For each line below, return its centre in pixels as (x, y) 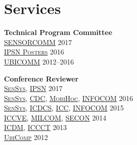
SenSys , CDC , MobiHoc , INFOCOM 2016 (69, 98)
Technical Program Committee (58, 32)
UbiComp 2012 (26, 137)
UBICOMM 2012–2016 (39, 61)
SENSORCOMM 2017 (38, 42)
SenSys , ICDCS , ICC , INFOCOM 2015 (64, 108)
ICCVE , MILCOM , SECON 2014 (55, 117)
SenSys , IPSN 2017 (33, 88)
